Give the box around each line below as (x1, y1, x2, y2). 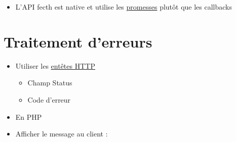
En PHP (15, 111, 42, 122)
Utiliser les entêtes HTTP (15, 60, 95, 71)
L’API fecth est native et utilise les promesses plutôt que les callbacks (15, 2, 232, 12)
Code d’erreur (27, 94, 71, 105)
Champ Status (27, 77, 72, 88)
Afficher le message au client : (15, 128, 108, 139)
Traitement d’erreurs (4, 31, 152, 52)
